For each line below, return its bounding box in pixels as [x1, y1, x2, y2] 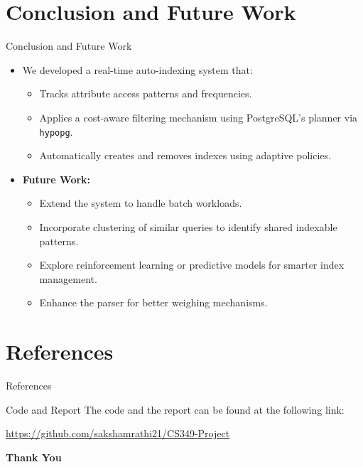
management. [39, 271, 97, 286]
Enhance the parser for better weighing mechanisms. [39, 295, 268, 310]
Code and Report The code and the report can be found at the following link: [6, 402, 345, 417]
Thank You [6, 449, 62, 464]
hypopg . [39, 124, 73, 139]
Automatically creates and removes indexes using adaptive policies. [39, 148, 331, 163]
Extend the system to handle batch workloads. [39, 195, 242, 210]
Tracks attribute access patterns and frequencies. [39, 86, 252, 101]
